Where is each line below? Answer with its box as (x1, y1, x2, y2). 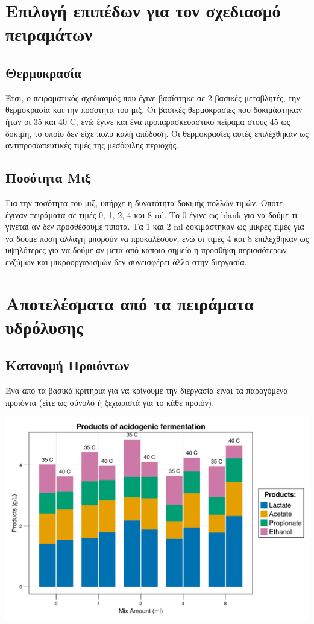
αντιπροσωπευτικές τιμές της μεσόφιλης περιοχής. (5, 139, 179, 151)
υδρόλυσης (5, 314, 83, 339)
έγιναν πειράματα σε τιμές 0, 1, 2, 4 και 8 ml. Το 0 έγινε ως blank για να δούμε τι (5, 208, 298, 221)
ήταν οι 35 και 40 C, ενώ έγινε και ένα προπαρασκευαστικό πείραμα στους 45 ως (5, 115, 290, 127)
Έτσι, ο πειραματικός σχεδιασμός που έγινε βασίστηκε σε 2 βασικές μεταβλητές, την (5, 91, 300, 104)
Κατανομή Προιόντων (5, 356, 130, 374)
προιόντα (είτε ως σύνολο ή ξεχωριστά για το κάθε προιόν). (5, 396, 215, 408)
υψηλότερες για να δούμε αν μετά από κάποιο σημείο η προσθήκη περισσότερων (5, 244, 287, 256)
